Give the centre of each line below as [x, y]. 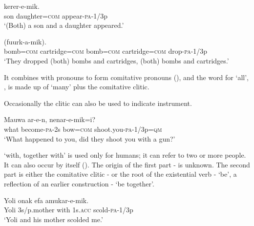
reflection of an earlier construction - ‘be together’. [79, 183]
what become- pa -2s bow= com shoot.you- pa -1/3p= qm [83, 129]
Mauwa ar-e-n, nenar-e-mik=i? [50, 119]
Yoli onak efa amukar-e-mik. [46, 200]
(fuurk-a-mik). [25, 41]
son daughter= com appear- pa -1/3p [56, 15]
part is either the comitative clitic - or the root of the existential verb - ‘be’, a [120, 174]
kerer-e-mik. [22, 6]
